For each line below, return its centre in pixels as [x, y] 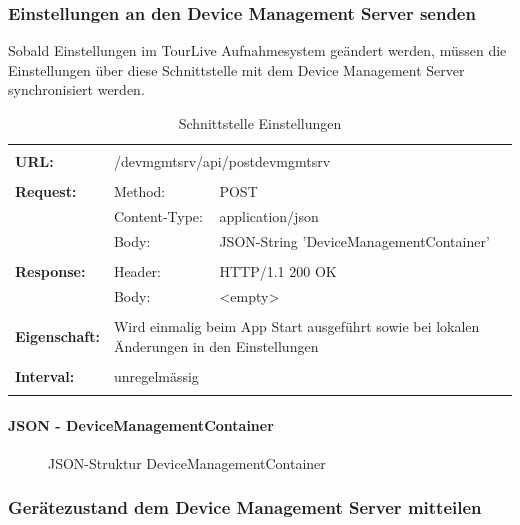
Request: [46, 191]
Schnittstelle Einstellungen [260, 123]
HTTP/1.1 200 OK [278, 270]
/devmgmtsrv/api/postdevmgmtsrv [222, 161]
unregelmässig [156, 375]
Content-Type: [158, 216]
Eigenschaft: [57, 335]
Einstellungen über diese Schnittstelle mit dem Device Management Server [236, 69]
